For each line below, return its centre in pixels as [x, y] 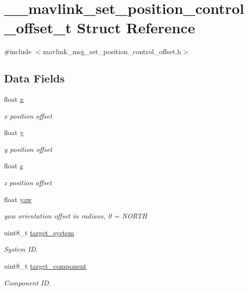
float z [14, 166]
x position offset [28, 115]
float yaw [18, 199]
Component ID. [28, 282]
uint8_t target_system [39, 232]
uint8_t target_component [45, 266]
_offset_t [38, 28]
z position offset [28, 182]
